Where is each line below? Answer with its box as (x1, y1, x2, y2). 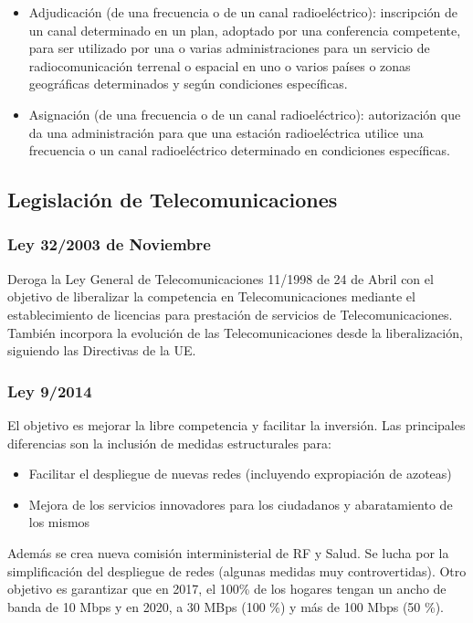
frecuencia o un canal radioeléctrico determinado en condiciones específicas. (28, 141, 450, 160)
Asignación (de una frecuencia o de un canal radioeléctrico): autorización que (28, 104, 461, 123)
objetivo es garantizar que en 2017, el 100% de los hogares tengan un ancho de (7, 579, 447, 598)
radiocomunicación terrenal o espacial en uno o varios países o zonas (28, 56, 411, 75)
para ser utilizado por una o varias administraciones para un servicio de (28, 38, 430, 58)
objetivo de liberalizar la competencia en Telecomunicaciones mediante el (7, 287, 415, 306)
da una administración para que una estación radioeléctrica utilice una (28, 122, 424, 142)
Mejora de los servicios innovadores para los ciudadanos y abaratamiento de (28, 494, 453, 513)
